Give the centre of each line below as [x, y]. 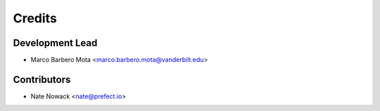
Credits [35, 18]
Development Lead [55, 43]
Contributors [42, 79]
